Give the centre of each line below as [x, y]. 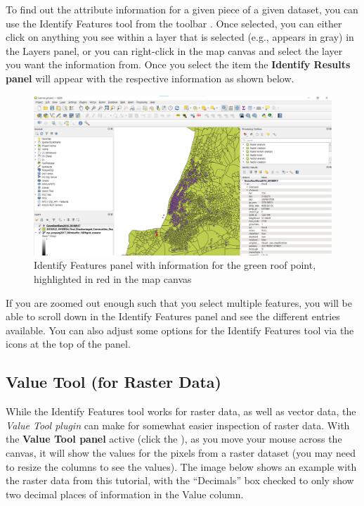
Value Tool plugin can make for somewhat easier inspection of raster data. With [178, 425]
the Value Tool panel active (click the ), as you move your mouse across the [174, 439]
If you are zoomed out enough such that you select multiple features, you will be [179, 302]
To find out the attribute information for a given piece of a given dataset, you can [182, 9]
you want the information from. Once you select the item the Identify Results [178, 64]
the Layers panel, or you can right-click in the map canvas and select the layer [174, 50]
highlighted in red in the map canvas [113, 279]
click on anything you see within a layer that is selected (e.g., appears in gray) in [180, 37]
